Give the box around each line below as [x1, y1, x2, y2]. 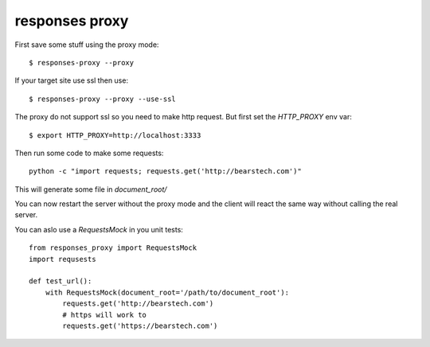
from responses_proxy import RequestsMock [29, 244, 197, 252]
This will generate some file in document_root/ [14, 184, 167, 194]
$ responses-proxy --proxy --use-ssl [29, 94, 177, 103]
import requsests [29, 255, 96, 263]
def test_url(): [29, 277, 92, 286]
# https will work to [62, 310, 147, 319]
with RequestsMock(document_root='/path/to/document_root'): [45, 287, 290, 297]
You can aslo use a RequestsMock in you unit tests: [14, 224, 183, 234]
